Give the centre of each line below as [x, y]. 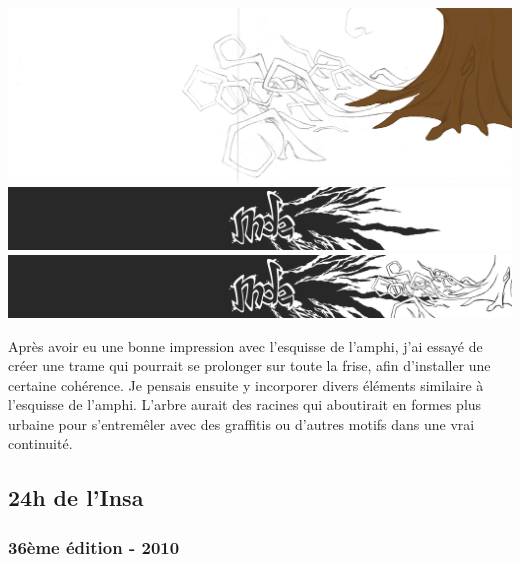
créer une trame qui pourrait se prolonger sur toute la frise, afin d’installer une [249, 365]
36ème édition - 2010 [94, 546]
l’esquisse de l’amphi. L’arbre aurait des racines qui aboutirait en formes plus [245, 404]
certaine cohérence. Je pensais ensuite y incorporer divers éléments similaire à [246, 384]
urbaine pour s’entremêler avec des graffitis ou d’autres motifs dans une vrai [241, 423]
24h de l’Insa [76, 497]
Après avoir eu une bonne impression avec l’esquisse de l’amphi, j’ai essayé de [245, 345]
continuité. [40, 443]
